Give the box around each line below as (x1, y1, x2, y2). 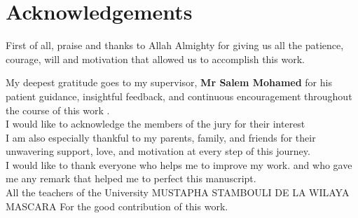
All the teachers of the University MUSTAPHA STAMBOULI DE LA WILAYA (6, 185, 350, 200)
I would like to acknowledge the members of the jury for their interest (6, 116, 305, 131)
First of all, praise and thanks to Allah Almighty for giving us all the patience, (6, 38, 344, 53)
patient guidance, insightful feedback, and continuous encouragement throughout (6, 88, 352, 103)
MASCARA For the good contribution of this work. (6, 198, 228, 213)
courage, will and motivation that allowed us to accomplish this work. (6, 51, 305, 66)
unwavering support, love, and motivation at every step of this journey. (6, 144, 310, 158)
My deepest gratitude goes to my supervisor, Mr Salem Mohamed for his (6, 75, 332, 90)
